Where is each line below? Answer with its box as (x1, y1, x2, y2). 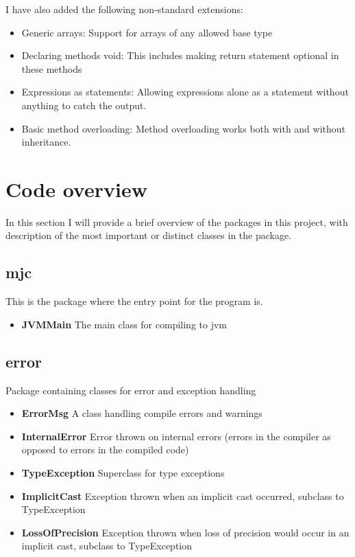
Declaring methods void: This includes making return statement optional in (21, 48, 339, 62)
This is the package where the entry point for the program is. (5, 294, 263, 308)
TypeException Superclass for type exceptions (21, 466, 225, 480)
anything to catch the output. (21, 98, 147, 112)
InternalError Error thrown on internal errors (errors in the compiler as (21, 429, 331, 443)
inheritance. (21, 135, 71, 149)
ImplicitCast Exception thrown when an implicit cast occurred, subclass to (21, 488, 344, 503)
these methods (21, 61, 82, 76)
